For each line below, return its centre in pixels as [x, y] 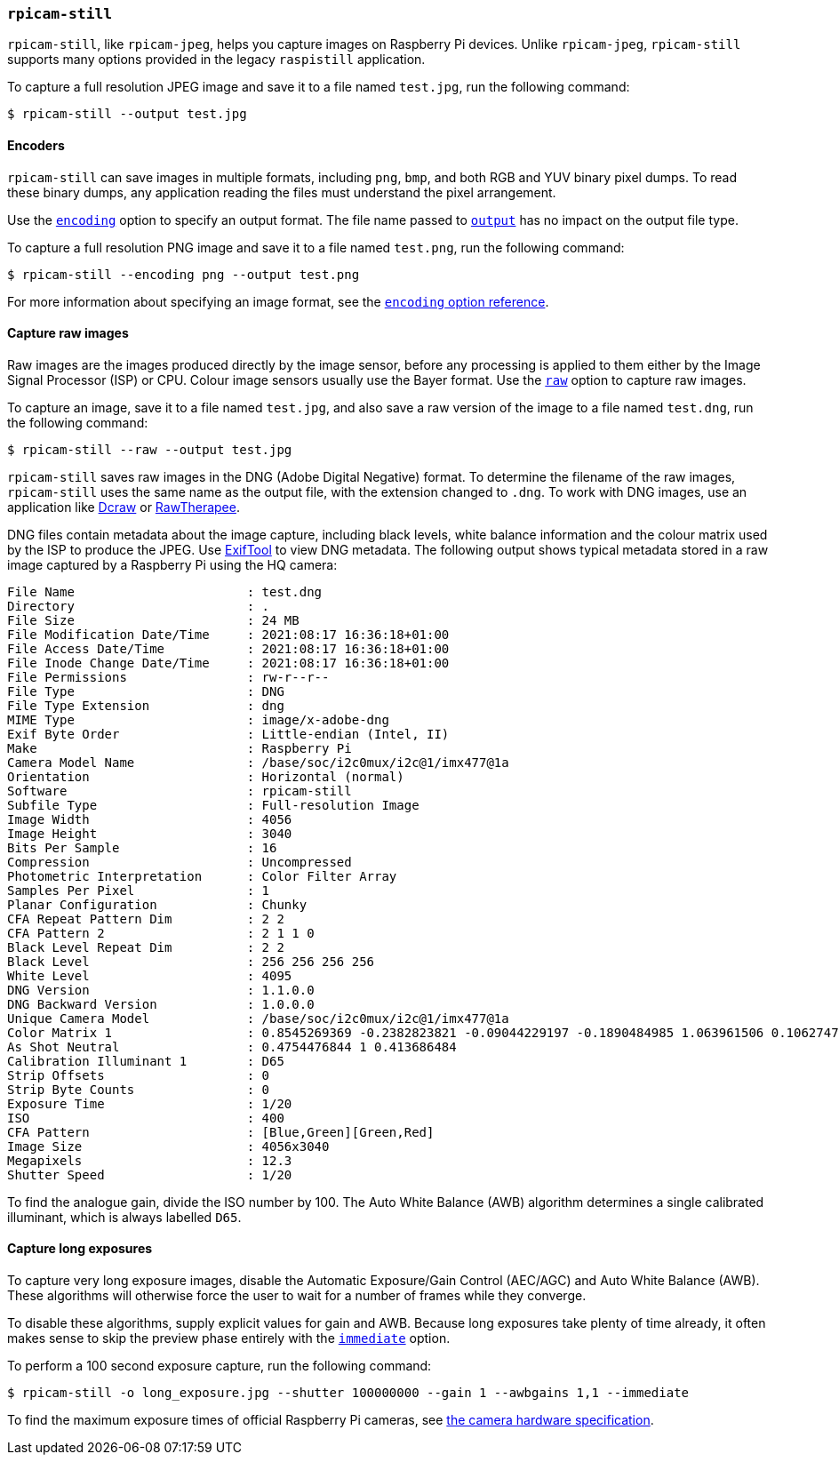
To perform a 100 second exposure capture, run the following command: [220, 1366]
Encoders [36, 145]
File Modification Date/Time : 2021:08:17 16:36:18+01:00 [228, 634]
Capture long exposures [80, 1249]
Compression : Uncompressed [180, 862]
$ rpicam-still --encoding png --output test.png [184, 274]
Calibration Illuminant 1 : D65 [146, 1061]
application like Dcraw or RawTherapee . [124, 507]
